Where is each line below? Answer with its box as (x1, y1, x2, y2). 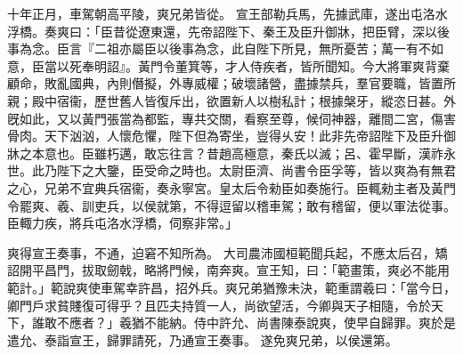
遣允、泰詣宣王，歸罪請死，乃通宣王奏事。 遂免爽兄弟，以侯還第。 (7, 330, 398, 349)
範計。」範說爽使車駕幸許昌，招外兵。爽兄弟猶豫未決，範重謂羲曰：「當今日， (7, 278, 456, 296)
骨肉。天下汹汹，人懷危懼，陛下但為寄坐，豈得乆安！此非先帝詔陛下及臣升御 (7, 126, 456, 145)
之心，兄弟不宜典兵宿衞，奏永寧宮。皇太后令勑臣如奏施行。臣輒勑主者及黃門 (7, 178, 456, 197)
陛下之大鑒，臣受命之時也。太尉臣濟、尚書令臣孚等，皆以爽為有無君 (56, 161, 456, 180)
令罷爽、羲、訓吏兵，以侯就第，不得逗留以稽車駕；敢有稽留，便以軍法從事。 (7, 196, 456, 214)
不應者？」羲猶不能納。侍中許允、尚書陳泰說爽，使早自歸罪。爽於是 (56, 313, 456, 332)
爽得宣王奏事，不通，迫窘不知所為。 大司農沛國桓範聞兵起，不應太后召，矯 (7, 243, 448, 262)
